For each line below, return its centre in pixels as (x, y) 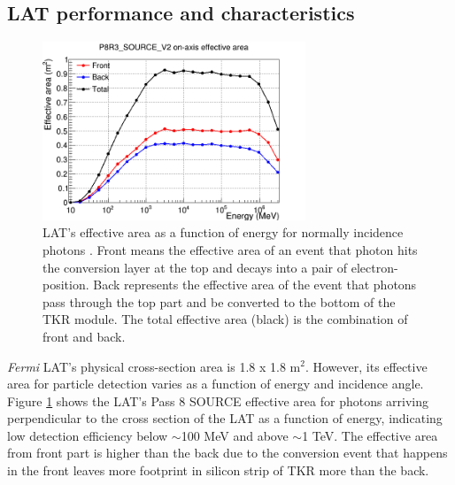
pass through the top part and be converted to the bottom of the (219, 301)
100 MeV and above (235, 435)
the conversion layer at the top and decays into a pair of (195, 267)
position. (66, 285)
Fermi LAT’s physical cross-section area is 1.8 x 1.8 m (154, 366)
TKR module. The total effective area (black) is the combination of (225, 319)
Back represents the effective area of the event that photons (255, 285)
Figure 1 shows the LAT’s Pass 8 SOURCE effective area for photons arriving (218, 400)
